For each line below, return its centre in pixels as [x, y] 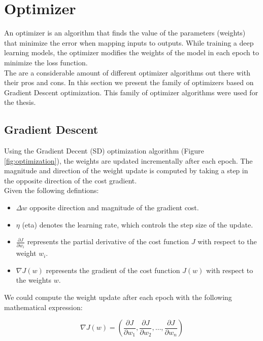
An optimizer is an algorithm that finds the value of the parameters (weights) [125, 33]
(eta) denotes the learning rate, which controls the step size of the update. [138, 224]
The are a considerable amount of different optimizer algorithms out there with [127, 72]
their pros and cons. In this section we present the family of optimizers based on [129, 82]
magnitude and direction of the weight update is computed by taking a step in [126, 170]
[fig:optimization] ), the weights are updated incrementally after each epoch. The [128, 160]
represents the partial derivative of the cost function [108, 241]
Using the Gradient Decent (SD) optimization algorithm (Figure [104, 151]
